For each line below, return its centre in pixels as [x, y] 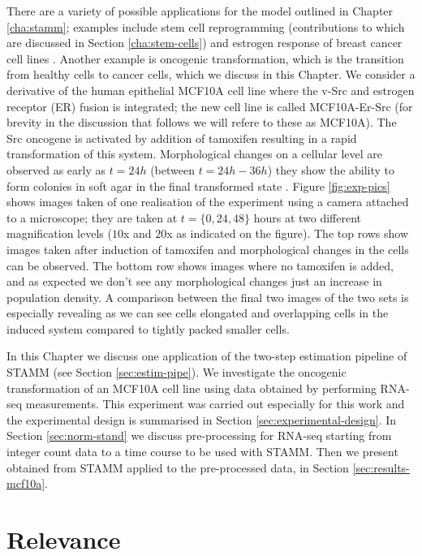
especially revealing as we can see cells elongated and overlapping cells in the [198, 313]
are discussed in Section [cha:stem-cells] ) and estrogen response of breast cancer [205, 43]
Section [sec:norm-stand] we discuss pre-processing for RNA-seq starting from [199, 435]
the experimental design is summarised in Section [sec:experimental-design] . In [202, 419]
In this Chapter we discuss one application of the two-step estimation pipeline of [207, 356]
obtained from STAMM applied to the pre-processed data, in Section [178, 467]
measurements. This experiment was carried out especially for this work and [215, 404]
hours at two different [308, 217]
